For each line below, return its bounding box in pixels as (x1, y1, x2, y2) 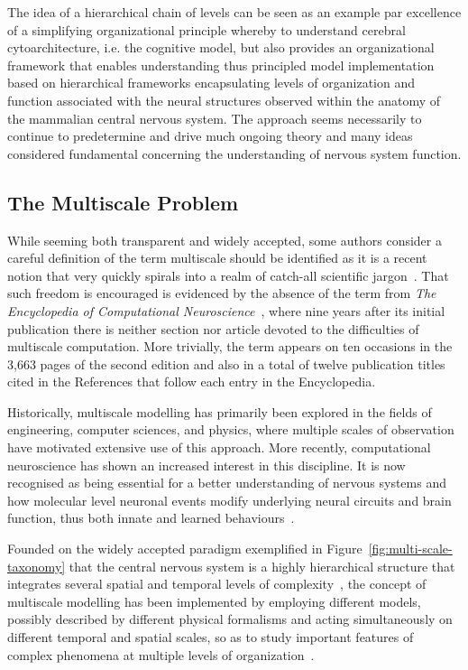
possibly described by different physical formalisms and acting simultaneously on (7, 610, 453, 628)
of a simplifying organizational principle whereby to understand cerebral (7, 20, 406, 39)
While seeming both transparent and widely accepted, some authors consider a (7, 230, 442, 249)
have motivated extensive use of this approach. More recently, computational (7, 438, 431, 457)
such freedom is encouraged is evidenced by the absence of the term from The (7, 284, 436, 302)
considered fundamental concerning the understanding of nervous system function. (7, 144, 462, 163)
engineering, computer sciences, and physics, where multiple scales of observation (7, 420, 454, 439)
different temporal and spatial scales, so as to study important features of (7, 628, 414, 647)
